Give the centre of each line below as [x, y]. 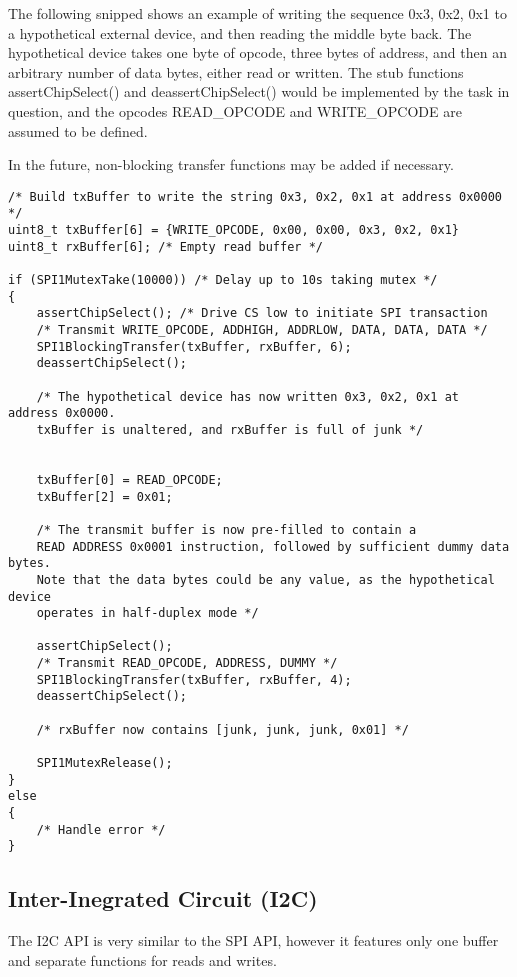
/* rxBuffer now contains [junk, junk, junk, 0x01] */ [222, 729]
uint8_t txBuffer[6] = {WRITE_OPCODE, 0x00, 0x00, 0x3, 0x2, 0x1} [234, 230]
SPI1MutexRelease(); [104, 763]
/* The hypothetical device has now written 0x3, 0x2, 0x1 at [248, 396]
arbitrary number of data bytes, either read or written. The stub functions [236, 71]
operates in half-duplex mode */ [147, 613]
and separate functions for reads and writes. [142, 959]
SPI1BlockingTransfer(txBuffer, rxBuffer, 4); [194, 679]
